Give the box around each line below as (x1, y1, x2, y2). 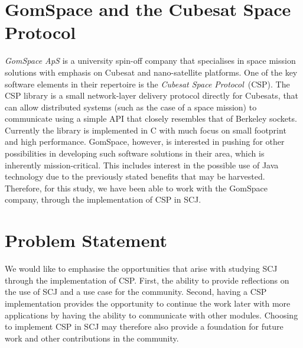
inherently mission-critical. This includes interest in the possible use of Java (5, 158, 279, 171)
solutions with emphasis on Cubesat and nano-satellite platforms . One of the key (5, 66, 298, 78)
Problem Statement (5, 228, 167, 252)
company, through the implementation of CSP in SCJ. (5, 193, 201, 206)
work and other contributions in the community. (5, 331, 179, 344)
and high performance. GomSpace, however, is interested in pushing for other (5, 135, 285, 148)
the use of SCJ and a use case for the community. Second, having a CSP (5, 285, 267, 298)
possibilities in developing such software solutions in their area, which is (5, 147, 265, 160)
